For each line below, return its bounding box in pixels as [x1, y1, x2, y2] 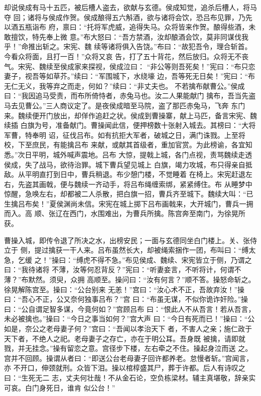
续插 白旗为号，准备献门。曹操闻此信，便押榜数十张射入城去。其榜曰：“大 [4, 120, 249, 130]
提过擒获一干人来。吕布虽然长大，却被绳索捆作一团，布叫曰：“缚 [34, 245, 249, 255]
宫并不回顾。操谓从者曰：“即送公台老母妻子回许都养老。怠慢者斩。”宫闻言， [4, 352, 253, 363]
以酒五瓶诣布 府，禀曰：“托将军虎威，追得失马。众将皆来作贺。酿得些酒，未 [4, 22, 256, 32]
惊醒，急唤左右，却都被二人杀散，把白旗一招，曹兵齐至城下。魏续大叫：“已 [4, 188, 253, 199]
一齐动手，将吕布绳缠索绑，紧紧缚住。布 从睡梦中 [88, 178, 252, 189]
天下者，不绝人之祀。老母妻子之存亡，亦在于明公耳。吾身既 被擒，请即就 [4, 333, 245, 343]
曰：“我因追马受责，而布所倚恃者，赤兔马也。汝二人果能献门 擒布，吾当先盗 [4, 90, 256, 101]
